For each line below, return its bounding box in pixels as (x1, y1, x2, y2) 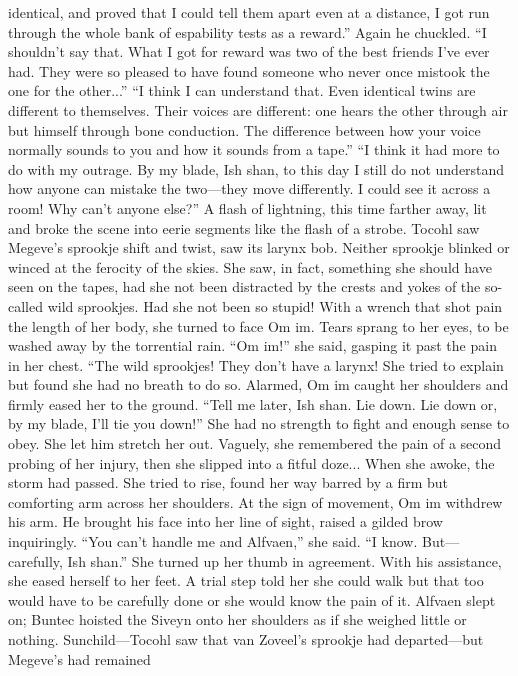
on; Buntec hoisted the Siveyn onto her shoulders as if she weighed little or (8, 609, 467, 630)
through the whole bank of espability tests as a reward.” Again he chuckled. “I (8, 21, 487, 42)
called (8, 295, 43, 316)
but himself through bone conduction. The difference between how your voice (8, 119, 481, 140)
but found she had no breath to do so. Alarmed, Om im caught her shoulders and (8, 374, 509, 395)
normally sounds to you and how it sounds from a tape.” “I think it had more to (8, 139, 500, 160)
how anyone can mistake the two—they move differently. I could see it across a (8, 178, 491, 199)
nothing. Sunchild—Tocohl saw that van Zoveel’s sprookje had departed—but (8, 629, 484, 649)
